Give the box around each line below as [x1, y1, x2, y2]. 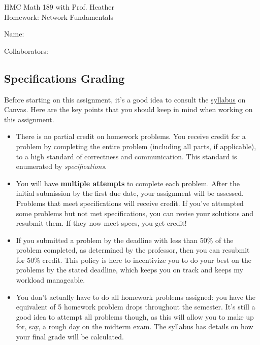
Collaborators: [4, 45, 48, 56]
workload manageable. [16, 274, 85, 285]
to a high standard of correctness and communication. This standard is [16, 151, 237, 161]
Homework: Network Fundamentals [4, 11, 114, 22]
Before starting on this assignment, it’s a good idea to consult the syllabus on [4, 94, 246, 105]
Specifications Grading [4, 70, 125, 86]
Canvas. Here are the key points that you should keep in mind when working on [4, 104, 253, 115]
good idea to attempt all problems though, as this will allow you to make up [16, 311, 254, 322]
